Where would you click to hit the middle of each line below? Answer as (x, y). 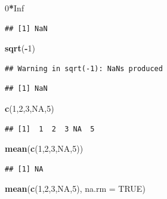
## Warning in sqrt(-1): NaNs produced (84, 68)
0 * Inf (15, 8)
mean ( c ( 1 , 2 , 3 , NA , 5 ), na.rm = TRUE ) (75, 189)
